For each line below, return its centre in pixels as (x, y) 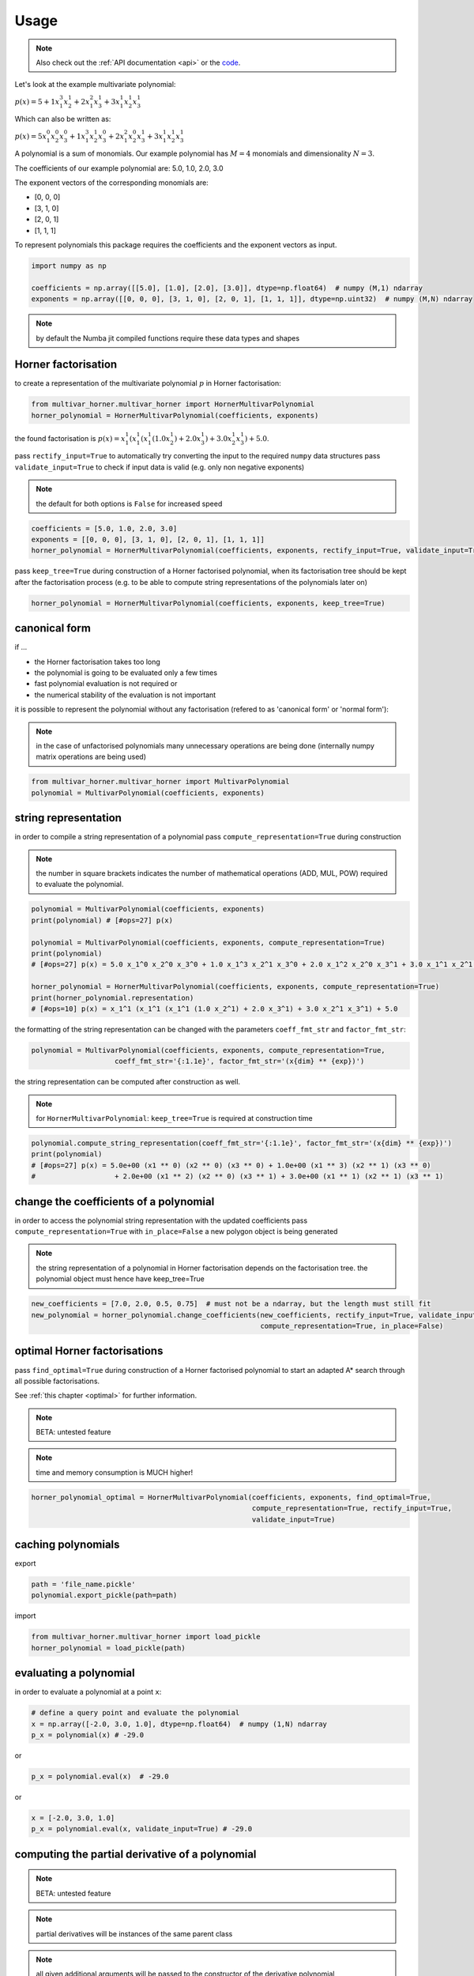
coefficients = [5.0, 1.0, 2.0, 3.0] (104, 528)
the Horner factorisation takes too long (98, 662)
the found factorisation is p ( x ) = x (70, 438)
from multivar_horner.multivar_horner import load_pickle (146, 1637)
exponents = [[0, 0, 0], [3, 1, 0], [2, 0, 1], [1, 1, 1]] (148, 539)
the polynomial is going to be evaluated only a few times (126, 673)
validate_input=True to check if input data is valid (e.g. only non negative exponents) (160, 467)
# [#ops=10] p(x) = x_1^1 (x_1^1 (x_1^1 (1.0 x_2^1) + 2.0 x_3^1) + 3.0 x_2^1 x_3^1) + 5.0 (214, 1009)
